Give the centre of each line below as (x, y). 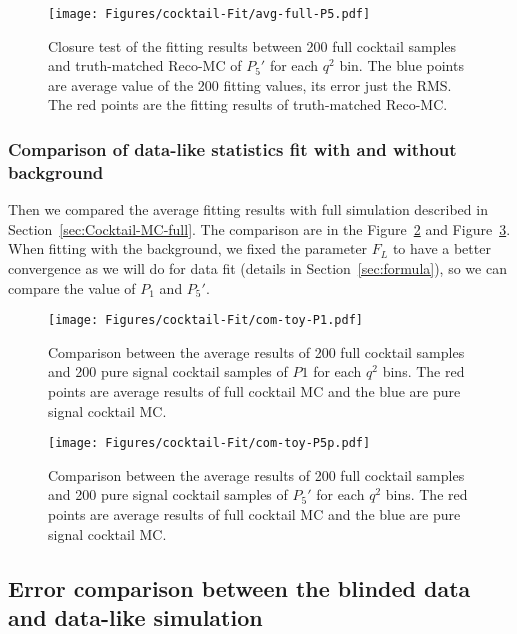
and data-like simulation (135, 616)
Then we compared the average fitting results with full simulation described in (248, 209)
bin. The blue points (401, 65)
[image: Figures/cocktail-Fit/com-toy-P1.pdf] (205, 320)
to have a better (441, 248)
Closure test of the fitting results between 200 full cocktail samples (252, 45)
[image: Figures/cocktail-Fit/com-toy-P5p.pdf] (209, 443)
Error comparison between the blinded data (239, 587)
